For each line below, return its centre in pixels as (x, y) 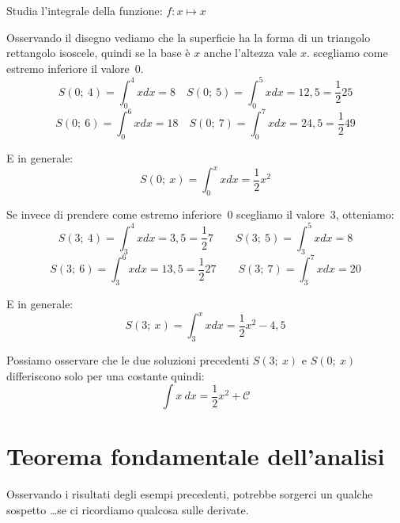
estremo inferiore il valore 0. (75, 68)
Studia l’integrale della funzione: (85, 10)
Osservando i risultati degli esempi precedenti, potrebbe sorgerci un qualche (190, 494)
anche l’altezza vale (250, 53)
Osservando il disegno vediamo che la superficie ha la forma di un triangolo (189, 37)
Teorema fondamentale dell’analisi (196, 456)
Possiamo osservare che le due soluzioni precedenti (128, 359)
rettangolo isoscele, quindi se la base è (98, 53)
